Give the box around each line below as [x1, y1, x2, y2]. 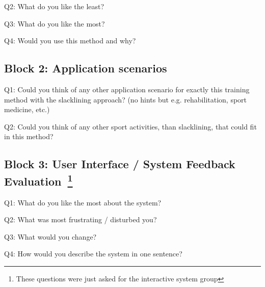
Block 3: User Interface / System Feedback [4, 156, 235, 172]
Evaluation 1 [4, 171, 73, 189]
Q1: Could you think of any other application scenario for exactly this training [4, 84, 250, 94]
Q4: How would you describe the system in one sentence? [4, 248, 182, 259]
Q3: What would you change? [4, 231, 97, 242]
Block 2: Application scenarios [4, 60, 167, 76]
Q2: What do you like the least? [4, 1, 104, 11]
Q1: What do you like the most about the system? [4, 197, 162, 207]
